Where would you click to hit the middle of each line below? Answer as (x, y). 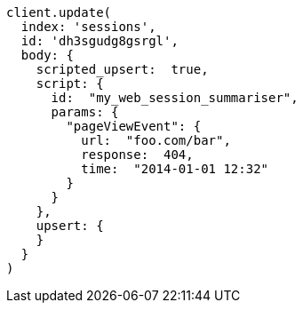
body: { (47, 55)
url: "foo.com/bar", (156, 140)
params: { (85, 112)
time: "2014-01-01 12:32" (175, 169)
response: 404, (137, 155)
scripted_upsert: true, (122, 69)
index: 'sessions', (88, 27)
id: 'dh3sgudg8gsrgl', (100, 41)
